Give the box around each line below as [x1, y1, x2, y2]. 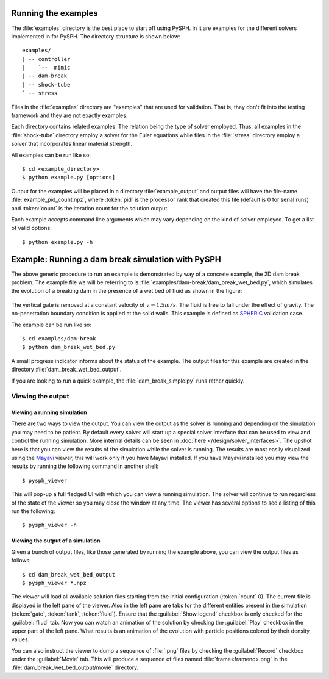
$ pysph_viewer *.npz [22, 580, 87, 586]
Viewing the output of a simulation [11, 537, 101, 544]
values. [11, 636, 30, 643]
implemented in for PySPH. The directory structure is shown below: [11, 32, 180, 40]
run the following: [11, 508, 55, 515]
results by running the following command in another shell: [11, 462, 158, 470]
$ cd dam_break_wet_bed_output [22, 571, 116, 578]
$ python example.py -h [22, 239, 93, 245]
